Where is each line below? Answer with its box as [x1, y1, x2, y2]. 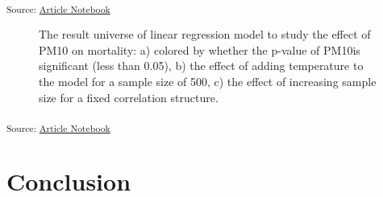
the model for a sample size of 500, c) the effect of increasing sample [39, 72, 377, 89]
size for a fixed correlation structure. [39, 88, 219, 105]
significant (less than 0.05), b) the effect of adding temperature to [39, 57, 364, 74]
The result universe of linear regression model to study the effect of [39, 26, 371, 43]
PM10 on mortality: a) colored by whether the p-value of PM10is [39, 41, 360, 58]
